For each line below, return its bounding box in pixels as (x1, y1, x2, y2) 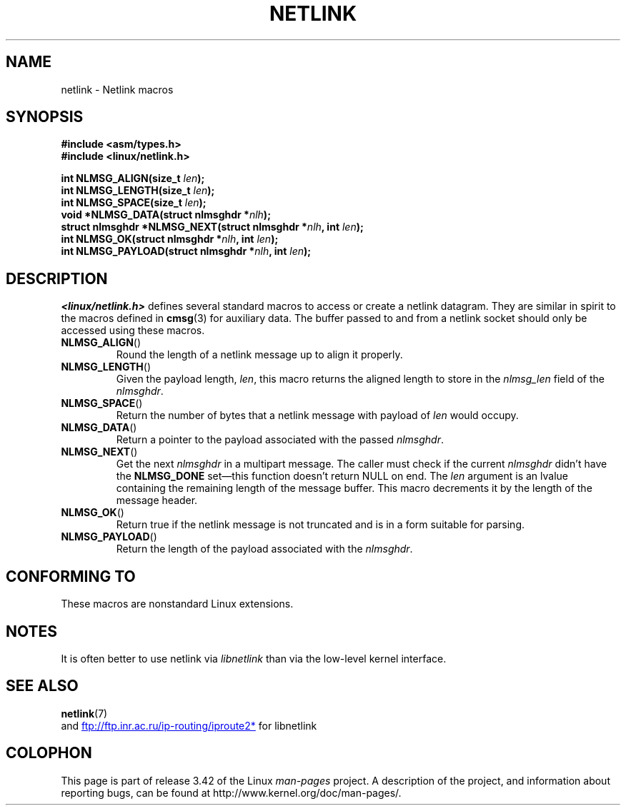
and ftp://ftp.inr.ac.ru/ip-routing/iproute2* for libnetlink (61, 719, 317, 732)
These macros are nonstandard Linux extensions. (61, 598, 294, 610)
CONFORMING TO (6, 567, 136, 585)
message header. (116, 494, 198, 507)
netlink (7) (61, 707, 108, 720)
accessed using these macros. (61, 324, 205, 337)
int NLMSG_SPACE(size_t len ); (61, 196, 207, 209)
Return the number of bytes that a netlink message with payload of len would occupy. (116, 409, 519, 422)
